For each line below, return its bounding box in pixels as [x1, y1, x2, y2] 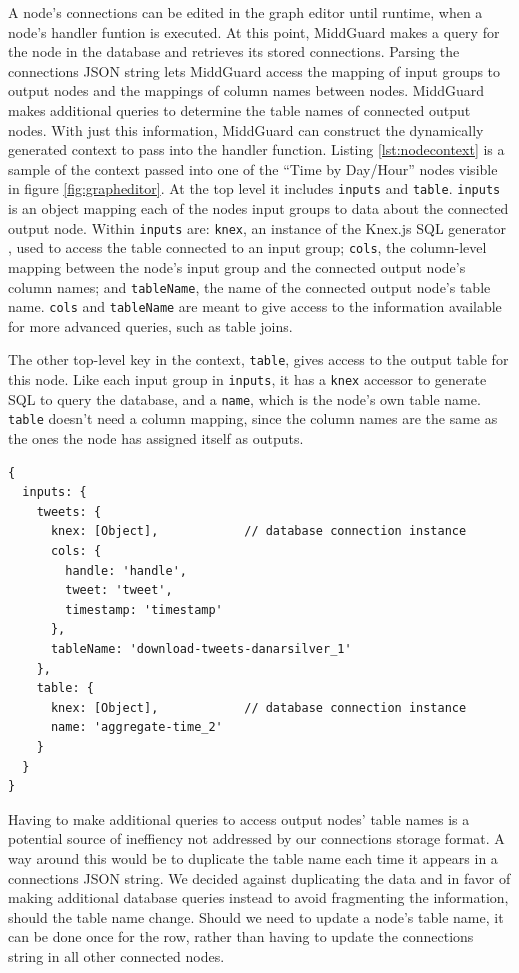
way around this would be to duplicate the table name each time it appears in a [8, 847, 498, 868]
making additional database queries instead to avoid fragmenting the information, [8, 887, 509, 908]
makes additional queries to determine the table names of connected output [8, 99, 471, 120]
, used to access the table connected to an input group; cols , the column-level [8, 237, 487, 258]
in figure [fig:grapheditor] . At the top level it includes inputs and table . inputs [8, 178, 501, 199]
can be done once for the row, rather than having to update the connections [8, 926, 474, 947]
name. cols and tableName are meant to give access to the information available [8, 296, 502, 317]
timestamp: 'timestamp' [65, 602, 223, 617]
